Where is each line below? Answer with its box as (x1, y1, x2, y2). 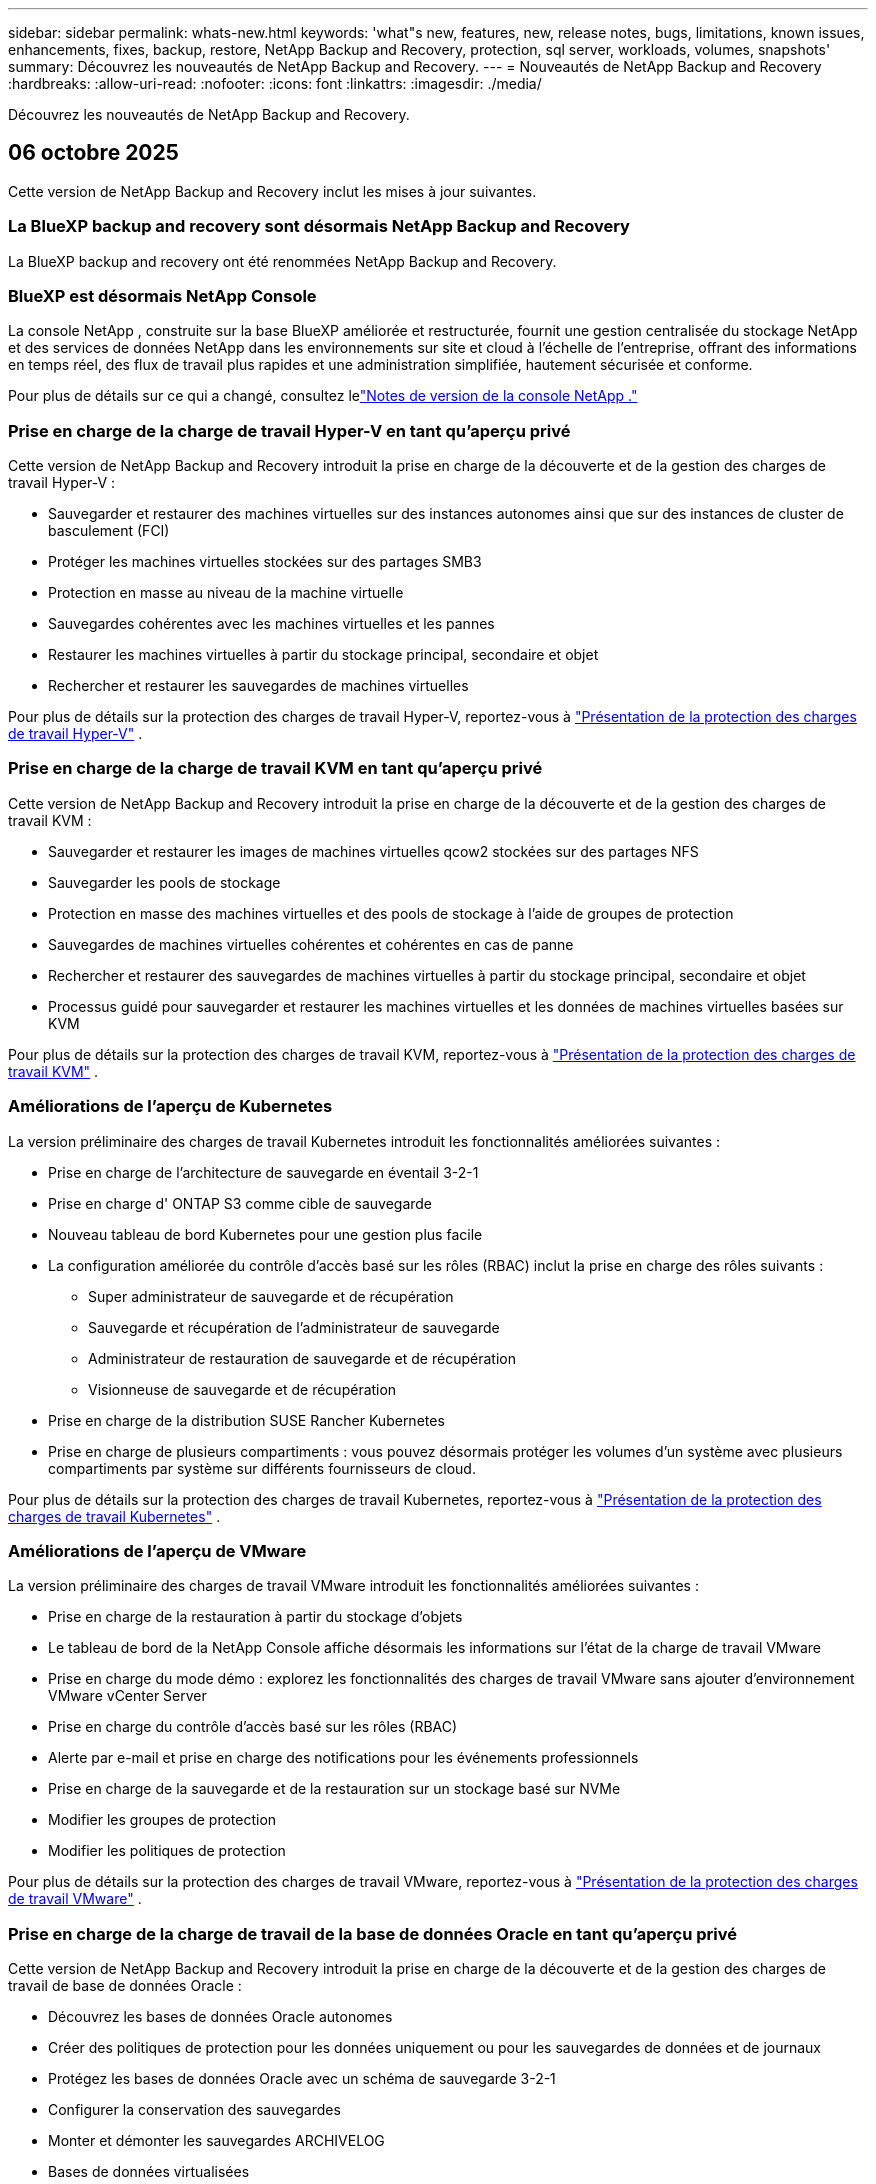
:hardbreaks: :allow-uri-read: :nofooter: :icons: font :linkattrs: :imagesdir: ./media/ (8, 75, 542, 92)
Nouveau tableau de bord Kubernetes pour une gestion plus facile (48, 1225, 483, 1243)
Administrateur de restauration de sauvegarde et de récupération (88, 1349, 516, 1367)
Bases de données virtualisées (48, 2163, 250, 2181)
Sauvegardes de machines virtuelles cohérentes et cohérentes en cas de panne (48, 935, 574, 953)
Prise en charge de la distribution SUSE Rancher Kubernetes (48, 1411, 445, 1429)
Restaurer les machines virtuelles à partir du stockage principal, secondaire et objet (48, 646, 599, 664)
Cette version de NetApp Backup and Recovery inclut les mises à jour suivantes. (8, 182, 537, 200)
